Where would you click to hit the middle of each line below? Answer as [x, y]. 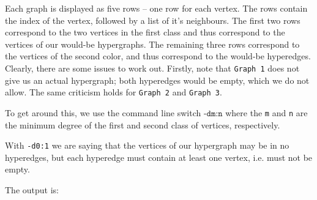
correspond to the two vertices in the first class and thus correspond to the [145, 32]
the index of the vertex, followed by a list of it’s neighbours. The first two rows [153, 20]
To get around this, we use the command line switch [103, 112]
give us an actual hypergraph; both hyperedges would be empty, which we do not [157, 80]
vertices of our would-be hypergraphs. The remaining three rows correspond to [152, 44]
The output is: [32, 189]
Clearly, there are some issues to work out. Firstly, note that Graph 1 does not [152, 68]
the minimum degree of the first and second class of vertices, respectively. [143, 124]
